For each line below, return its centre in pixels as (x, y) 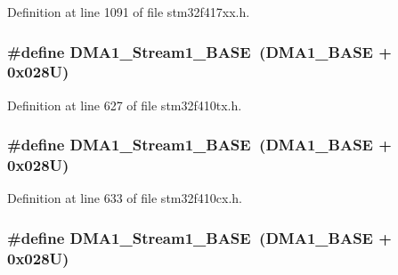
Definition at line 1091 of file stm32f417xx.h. (129, 12)
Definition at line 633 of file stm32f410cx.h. (125, 198)
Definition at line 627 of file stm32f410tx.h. (125, 105)
